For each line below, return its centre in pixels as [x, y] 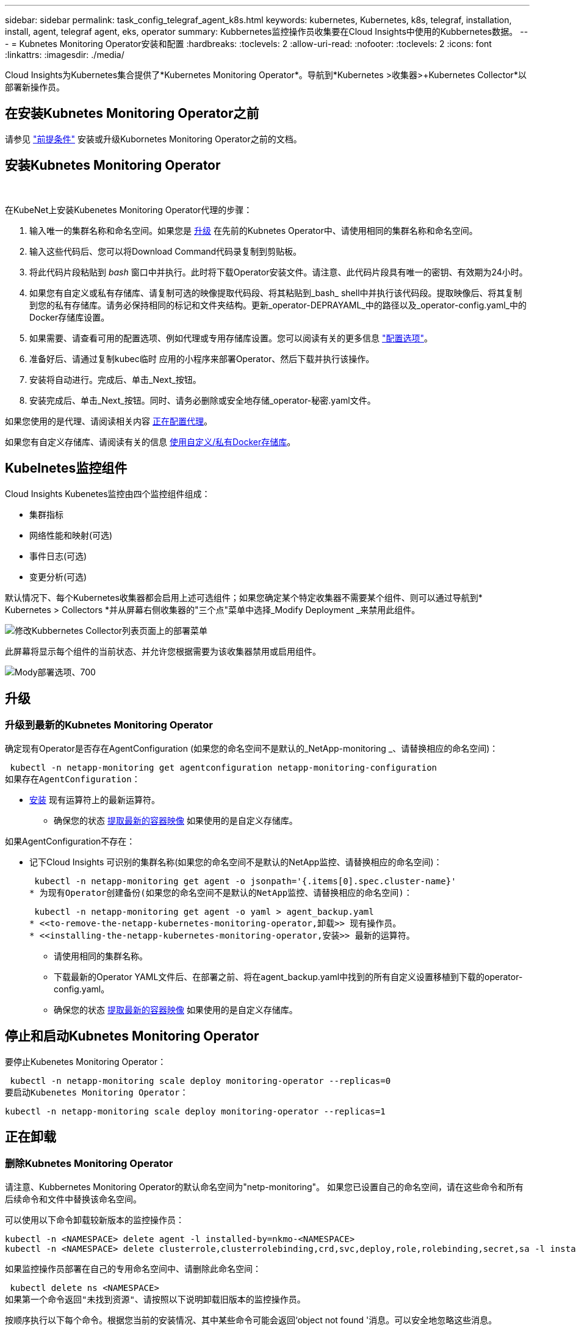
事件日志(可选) [58, 556]
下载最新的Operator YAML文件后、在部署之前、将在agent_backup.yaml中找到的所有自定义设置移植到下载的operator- [288, 976]
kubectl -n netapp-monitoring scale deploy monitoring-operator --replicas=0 [200, 1081]
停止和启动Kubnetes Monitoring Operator [132, 1036]
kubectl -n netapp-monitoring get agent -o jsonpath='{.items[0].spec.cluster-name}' [245, 881]
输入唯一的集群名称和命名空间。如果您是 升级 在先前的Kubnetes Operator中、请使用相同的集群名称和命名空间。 [254, 230]
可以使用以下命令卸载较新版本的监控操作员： [95, 1219]
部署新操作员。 [35, 87]
